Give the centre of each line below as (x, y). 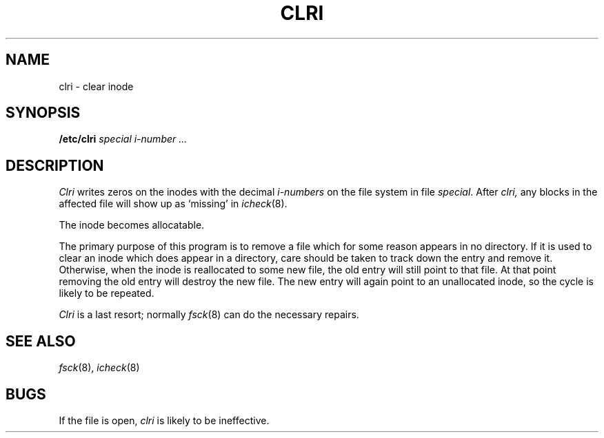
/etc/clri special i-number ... (123, 139)
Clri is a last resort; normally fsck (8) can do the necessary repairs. (209, 315)
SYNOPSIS (43, 113)
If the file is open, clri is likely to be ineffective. (164, 420)
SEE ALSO (41, 341)
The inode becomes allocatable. (132, 225)
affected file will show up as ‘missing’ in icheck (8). (173, 204)
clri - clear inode (96, 86)
